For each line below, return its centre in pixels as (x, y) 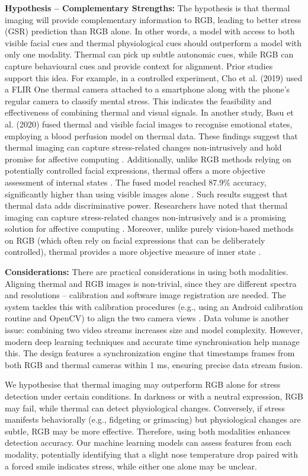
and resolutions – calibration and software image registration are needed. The (145, 295)
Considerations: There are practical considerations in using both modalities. (147, 272)
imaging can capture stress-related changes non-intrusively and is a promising (145, 217)
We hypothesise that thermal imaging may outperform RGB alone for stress (143, 384)
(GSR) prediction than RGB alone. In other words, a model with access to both (150, 31)
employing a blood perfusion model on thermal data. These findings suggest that (151, 135)
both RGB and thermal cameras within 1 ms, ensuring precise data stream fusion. (154, 364)
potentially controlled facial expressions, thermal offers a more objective (135, 170)
